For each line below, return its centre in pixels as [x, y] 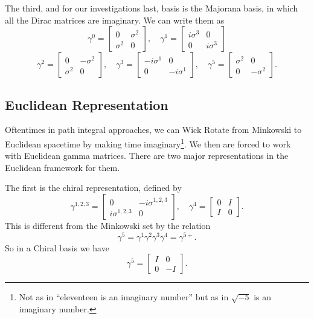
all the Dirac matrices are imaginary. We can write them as [115, 20]
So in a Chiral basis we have [57, 247]
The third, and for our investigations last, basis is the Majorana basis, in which [152, 8]
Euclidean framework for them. [62, 167]
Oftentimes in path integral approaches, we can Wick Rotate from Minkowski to [153, 130]
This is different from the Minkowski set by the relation [108, 226]
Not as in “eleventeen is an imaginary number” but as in [124, 297]
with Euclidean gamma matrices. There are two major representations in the [147, 156]
